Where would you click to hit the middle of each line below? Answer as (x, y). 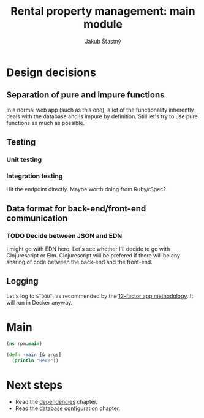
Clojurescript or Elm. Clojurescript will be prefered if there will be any (93, 256)
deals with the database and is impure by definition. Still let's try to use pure (102, 116)
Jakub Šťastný (103, 41)
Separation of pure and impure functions (85, 95)
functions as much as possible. (46, 123)
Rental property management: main (103, 11)
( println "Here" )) (36, 360)
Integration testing (35, 176)
